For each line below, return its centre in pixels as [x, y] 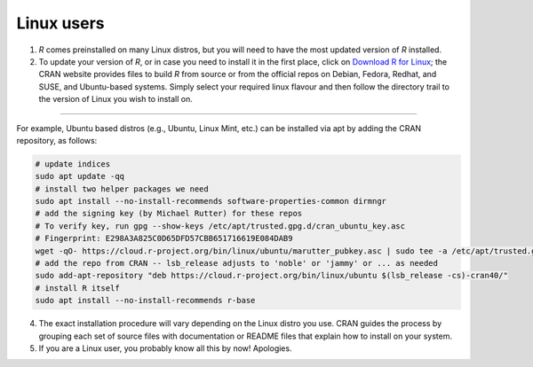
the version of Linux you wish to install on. [115, 99]
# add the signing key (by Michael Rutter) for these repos [169, 214]
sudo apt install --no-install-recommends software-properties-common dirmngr [211, 201]
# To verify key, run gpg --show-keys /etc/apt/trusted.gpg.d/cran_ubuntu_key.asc [220, 226]
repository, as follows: [57, 140]
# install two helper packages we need [122, 189]
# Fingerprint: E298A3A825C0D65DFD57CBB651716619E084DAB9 [164, 238]
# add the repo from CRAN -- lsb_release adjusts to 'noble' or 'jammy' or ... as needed [237, 263]
